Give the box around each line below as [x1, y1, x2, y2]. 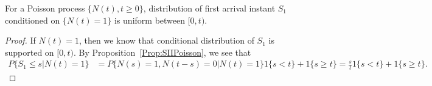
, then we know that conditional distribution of [79, 34, 254, 47]
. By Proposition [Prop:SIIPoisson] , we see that [73, 45, 251, 58]
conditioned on [5, 13, 60, 26]
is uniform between [114, 13, 186, 26]
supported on [5, 45, 54, 58]
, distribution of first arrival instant [143, 2, 276, 14]
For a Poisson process [5, 2, 85, 14]
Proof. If [5, 34, 36, 47]
